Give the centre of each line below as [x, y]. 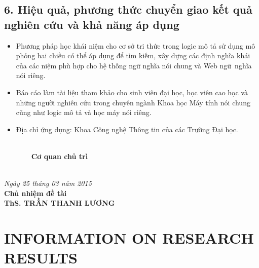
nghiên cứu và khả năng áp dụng [92, 24]
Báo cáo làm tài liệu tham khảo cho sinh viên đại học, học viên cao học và [132, 92]
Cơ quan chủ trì [60, 156]
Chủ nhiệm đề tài [35, 193]
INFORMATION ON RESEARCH [129, 238]
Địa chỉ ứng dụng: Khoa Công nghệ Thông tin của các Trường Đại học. [127, 129]
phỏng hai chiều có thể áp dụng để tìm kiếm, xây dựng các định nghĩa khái [133, 55]
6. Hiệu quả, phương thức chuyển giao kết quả [128, 9]
